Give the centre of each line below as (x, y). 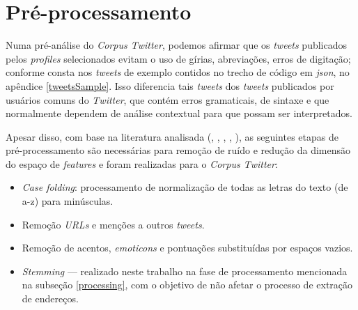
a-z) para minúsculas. (68, 201)
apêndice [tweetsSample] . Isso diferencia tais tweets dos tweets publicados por (170, 85)
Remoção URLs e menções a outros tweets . (113, 224)
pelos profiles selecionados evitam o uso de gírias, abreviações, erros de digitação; (178, 58)
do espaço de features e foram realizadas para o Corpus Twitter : (142, 163)
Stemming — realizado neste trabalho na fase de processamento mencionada (185, 271)
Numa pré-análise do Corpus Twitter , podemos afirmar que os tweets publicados (177, 45)
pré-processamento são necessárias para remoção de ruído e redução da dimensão (178, 150)
